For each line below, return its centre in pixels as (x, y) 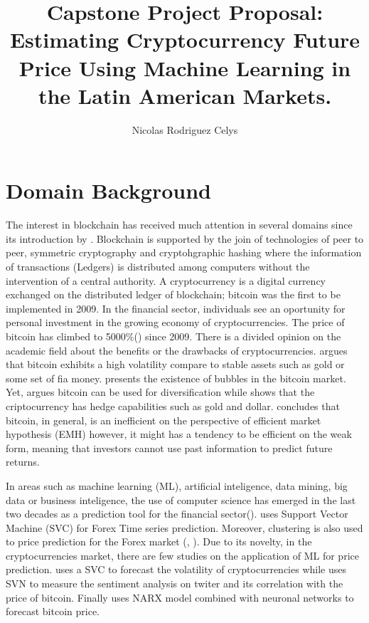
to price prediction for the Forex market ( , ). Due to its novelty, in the (159, 541)
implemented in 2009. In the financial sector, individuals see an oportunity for (176, 308)
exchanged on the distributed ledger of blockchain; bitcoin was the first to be (173, 294)
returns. (23, 462)
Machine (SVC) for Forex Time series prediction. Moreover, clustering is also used (184, 527)
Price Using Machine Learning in (185, 67)
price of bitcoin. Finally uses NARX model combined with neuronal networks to (180, 597)
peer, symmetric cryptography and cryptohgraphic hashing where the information (184, 252)
